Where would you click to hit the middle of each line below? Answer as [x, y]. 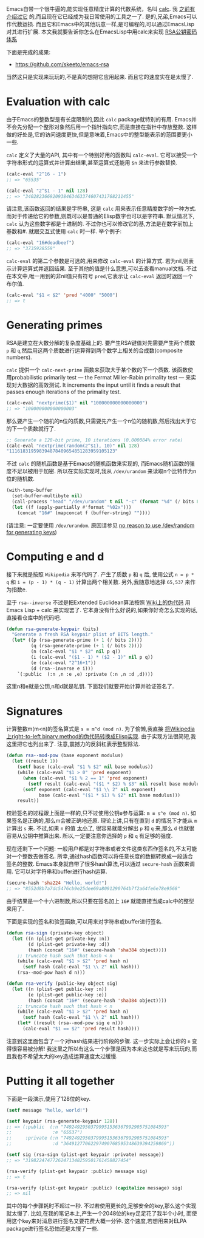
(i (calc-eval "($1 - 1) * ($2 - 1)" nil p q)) [92, 657]
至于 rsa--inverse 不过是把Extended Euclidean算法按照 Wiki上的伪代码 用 [98, 602]
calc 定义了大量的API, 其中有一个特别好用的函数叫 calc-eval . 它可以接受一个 [102, 155]
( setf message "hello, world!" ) [47, 1110]
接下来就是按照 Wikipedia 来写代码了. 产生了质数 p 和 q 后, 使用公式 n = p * [100, 574]
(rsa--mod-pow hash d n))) [51, 973]
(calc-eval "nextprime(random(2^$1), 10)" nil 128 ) [73, 446]
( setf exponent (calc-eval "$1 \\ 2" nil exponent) [89, 789]
